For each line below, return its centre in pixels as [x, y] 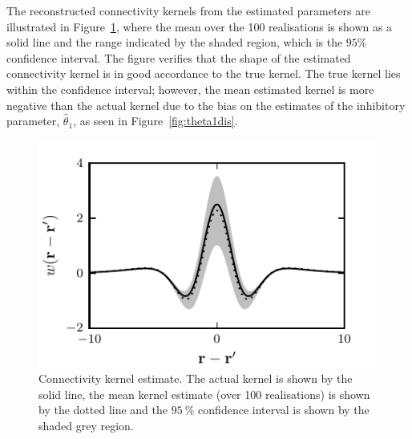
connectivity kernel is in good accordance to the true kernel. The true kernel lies [204, 73]
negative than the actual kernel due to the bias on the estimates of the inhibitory [206, 105]
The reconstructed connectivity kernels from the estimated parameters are [188, 10]
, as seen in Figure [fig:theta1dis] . [156, 121]
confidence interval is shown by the [284, 410]
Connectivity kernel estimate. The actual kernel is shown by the [196, 378]
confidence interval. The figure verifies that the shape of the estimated [179, 57]
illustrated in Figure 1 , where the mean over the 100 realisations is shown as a [200, 26]
